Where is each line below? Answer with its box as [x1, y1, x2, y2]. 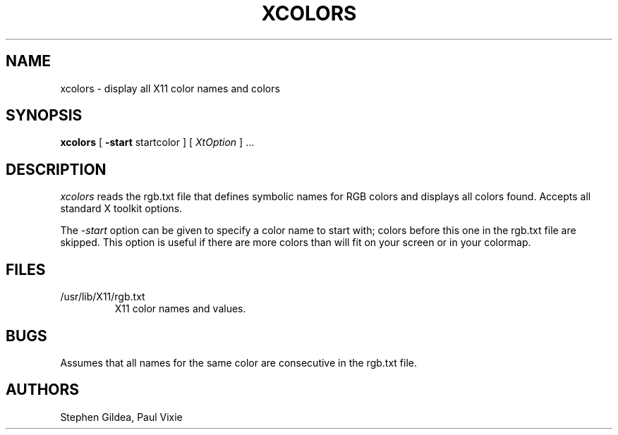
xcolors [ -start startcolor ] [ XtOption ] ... [60, 136, 255, 149]
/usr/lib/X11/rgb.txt [60, 290, 145, 303]
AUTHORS [6, 381, 80, 399]
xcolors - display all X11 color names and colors [60, 82, 280, 94]
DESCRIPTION [6, 160, 107, 178]
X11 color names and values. [114, 302, 246, 315]
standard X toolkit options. [60, 202, 183, 215]
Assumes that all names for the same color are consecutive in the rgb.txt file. [60, 356, 418, 369]
